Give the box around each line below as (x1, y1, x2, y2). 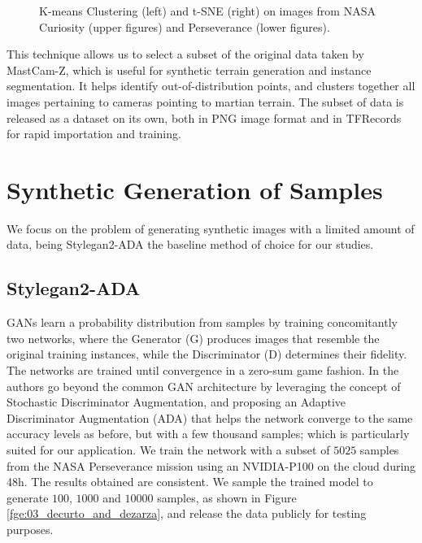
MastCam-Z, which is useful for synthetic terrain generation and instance (7, 61, 372, 78)
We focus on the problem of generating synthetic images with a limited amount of (7, 219, 415, 237)
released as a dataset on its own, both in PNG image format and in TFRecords (7, 109, 402, 126)
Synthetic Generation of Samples (7, 172, 383, 206)
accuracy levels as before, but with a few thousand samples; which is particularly (7, 425, 410, 442)
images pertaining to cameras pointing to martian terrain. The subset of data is (7, 93, 404, 110)
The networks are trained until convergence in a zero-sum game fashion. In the (7, 362, 399, 379)
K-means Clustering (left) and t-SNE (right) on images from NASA (39, 2, 376, 19)
